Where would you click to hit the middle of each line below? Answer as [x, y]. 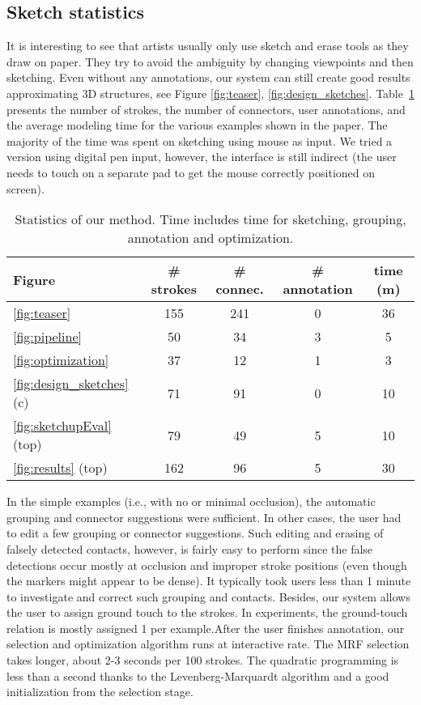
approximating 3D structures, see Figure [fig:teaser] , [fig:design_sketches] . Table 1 [210, 93]
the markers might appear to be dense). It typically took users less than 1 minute [209, 581]
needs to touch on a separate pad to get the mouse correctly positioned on [191, 172]
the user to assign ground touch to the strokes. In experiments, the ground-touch [207, 612]
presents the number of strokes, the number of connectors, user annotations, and [206, 109]
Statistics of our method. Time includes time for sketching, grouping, [210, 219]
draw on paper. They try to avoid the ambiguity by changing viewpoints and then [210, 61]
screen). [26, 188]
